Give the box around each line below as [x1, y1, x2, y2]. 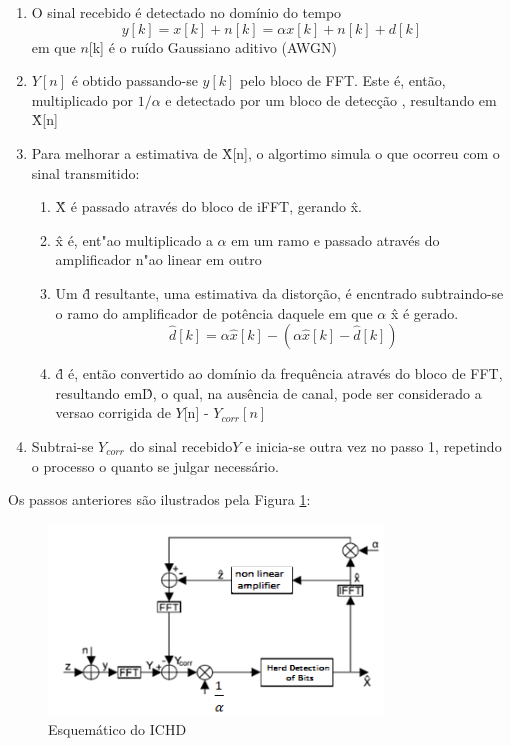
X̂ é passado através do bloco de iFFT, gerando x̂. [55, 196, 362, 217]
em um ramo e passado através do [231, 229, 440, 250]
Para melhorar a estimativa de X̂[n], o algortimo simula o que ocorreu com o [31, 142, 500, 163]
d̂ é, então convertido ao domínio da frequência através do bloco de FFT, [55, 363, 503, 384]
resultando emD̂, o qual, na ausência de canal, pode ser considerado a [55, 382, 482, 403]
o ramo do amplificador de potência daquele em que [55, 302, 373, 323]
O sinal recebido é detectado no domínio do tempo [31, 2, 342, 22]
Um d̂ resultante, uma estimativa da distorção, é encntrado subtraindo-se [55, 282, 504, 303]
